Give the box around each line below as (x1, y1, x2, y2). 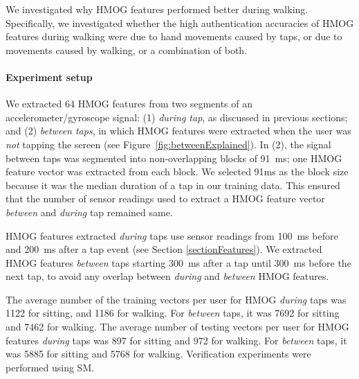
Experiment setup (6, 69, 93, 84)
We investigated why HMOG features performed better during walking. (6, 2, 309, 16)
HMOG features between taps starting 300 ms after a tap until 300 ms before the (6, 255, 351, 270)
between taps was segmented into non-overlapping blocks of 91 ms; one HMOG (6, 150, 342, 165)
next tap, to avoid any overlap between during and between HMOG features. (6, 269, 329, 283)
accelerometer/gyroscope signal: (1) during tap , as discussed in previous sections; (6, 109, 348, 124)
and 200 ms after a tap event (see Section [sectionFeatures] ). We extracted (6, 242, 322, 256)
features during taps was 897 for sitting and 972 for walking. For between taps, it (6, 333, 347, 347)
